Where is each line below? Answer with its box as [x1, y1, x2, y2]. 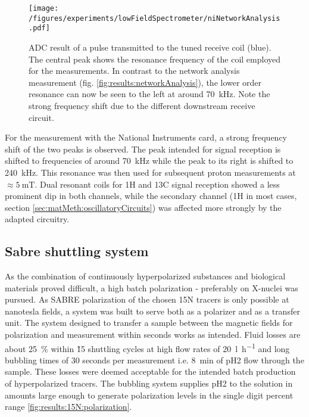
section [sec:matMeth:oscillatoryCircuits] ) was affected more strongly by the [5, 201, 282, 213]
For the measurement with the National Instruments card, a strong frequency [5, 131, 288, 144]
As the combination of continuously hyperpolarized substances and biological [5, 270, 286, 282]
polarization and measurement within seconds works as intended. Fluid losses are [5, 328, 301, 341]
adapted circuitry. [5, 213, 70, 225]
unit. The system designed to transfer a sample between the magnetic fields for [5, 316, 293, 329]
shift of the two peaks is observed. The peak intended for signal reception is [5, 142, 281, 155]
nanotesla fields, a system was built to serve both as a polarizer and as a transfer [5, 304, 300, 317]
